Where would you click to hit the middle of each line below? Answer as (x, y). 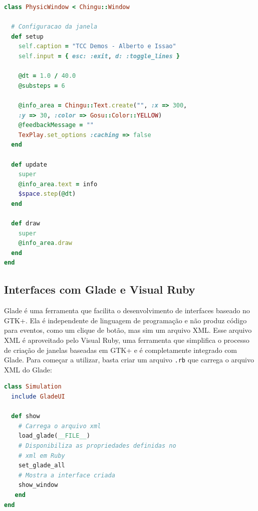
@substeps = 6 (42, 86)
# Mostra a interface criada (67, 475)
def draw (26, 224)
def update (29, 164)
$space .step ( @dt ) (47, 194)
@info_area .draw (45, 243)
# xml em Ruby (42, 456)
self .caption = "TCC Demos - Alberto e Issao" (97, 46)
